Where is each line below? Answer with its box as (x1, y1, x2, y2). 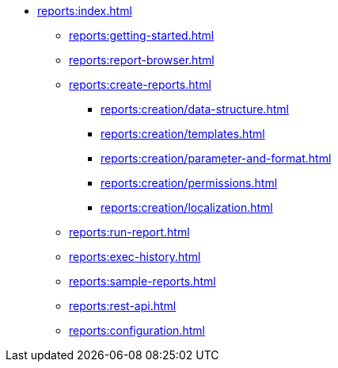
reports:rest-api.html (69, 299, 177, 312)
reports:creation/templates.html (101, 127, 265, 140)
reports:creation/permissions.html (101, 176, 278, 190)
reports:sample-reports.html (69, 274, 216, 288)
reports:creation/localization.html (101, 201, 273, 214)
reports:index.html (37, 4, 132, 17)
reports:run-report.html (69, 225, 190, 239)
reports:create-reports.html (69, 78, 211, 91)
